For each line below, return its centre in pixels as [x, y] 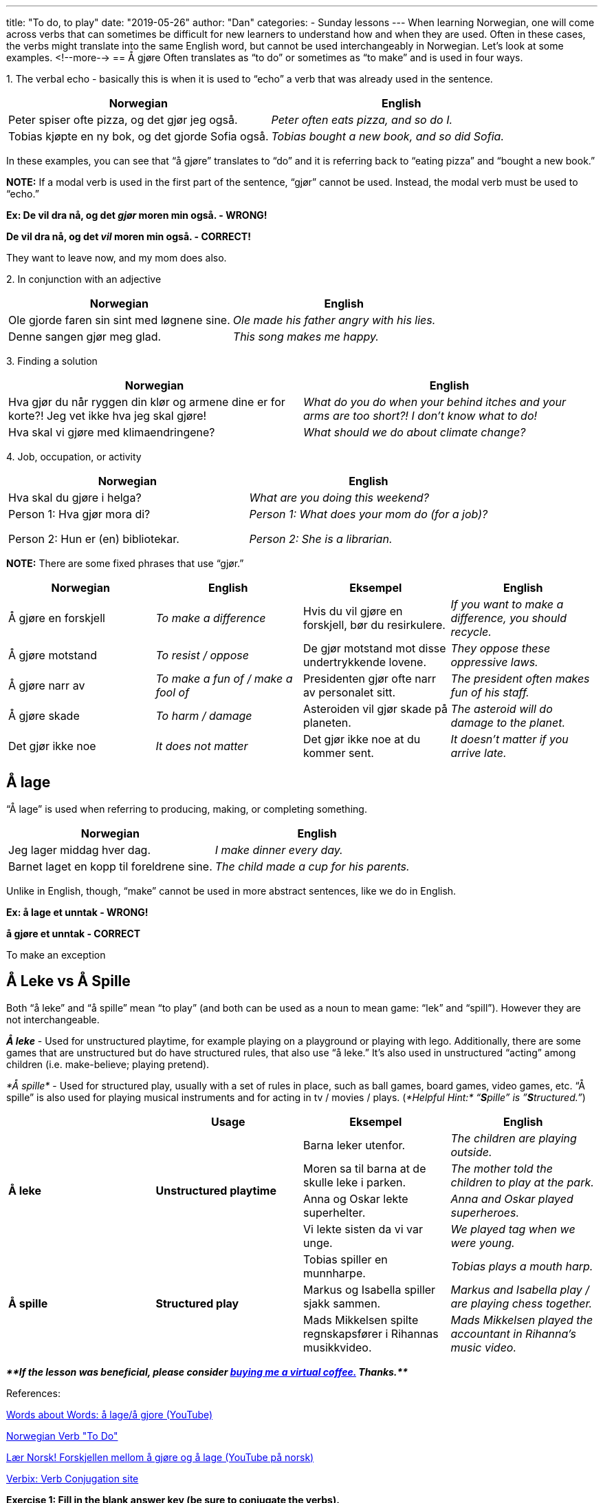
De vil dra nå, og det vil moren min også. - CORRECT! [129, 236]
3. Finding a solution [52, 361]
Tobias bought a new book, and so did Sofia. [387, 136]
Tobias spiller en [346, 1259]
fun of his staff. [490, 692]
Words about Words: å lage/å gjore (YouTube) [110, 1414]
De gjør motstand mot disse [375, 648]
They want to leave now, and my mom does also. [117, 258]
